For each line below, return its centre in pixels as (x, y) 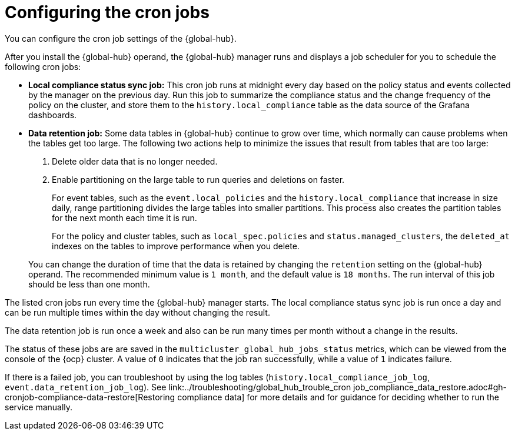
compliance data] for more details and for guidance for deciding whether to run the (338, 397)
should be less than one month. (89, 284)
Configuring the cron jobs (107, 12)
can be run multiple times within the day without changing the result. (137, 312)
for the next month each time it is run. (124, 217)
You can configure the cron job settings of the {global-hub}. (121, 38)
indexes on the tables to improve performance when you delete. (176, 246)
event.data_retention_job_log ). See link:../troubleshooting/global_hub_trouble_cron (178, 387)
